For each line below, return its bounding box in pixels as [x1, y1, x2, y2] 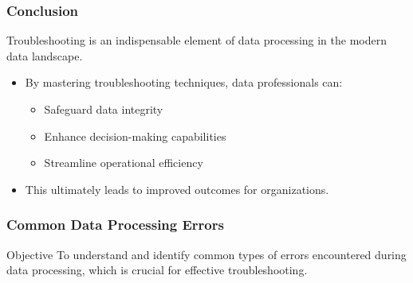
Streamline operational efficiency [44, 154, 203, 171]
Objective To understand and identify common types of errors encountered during [6, 246, 407, 262]
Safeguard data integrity [44, 101, 163, 117]
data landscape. [6, 47, 83, 64]
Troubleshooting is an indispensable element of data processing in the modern [6, 32, 387, 48]
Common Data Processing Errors [6, 215, 224, 235]
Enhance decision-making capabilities [44, 127, 226, 144]
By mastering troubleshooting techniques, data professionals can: [25, 74, 343, 91]
